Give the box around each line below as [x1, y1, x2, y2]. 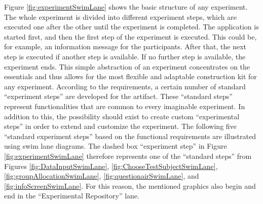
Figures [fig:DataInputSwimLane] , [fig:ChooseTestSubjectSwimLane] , [4, 160, 218, 171]
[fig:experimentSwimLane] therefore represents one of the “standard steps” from [4, 150, 252, 161]
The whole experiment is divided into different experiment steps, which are [4, 11, 237, 22]
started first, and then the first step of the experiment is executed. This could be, [4, 31, 257, 42]
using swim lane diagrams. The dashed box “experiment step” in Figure [4, 141, 227, 151]
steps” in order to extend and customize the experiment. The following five [4, 121, 237, 131]
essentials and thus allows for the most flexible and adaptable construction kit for [4, 71, 257, 82]
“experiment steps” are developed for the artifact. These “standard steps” [4, 91, 233, 101]
